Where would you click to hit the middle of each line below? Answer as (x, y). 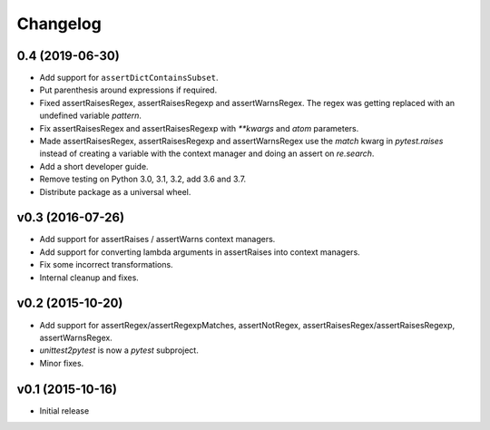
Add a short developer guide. (94, 166)
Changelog (59, 24)
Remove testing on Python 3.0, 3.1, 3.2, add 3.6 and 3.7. (143, 179)
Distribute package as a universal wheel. (115, 191)
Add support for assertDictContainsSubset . (129, 78)
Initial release (64, 410)
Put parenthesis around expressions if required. (128, 90)
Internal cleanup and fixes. (89, 278)
